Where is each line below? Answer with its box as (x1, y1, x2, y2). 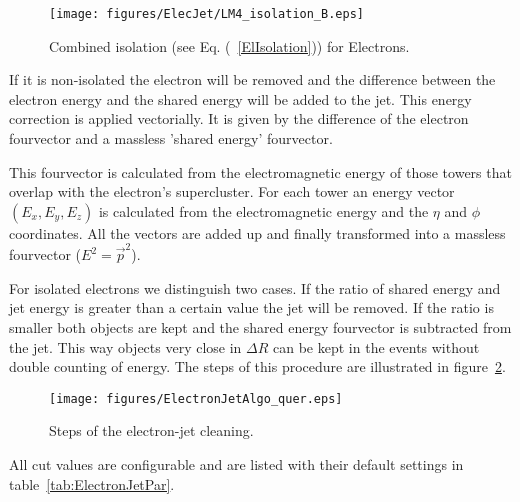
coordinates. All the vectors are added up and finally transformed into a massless (9, 222, 506, 243)
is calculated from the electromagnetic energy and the (98, 200, 429, 221)
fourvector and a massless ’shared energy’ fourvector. (9, 128, 333, 149)
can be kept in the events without (273, 336, 480, 357)
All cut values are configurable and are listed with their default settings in (9, 453, 464, 474)
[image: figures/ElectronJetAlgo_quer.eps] (49, 391, 343, 406)
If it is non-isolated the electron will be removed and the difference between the (9, 69, 496, 90)
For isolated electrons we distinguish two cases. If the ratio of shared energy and (9, 277, 501, 298)
